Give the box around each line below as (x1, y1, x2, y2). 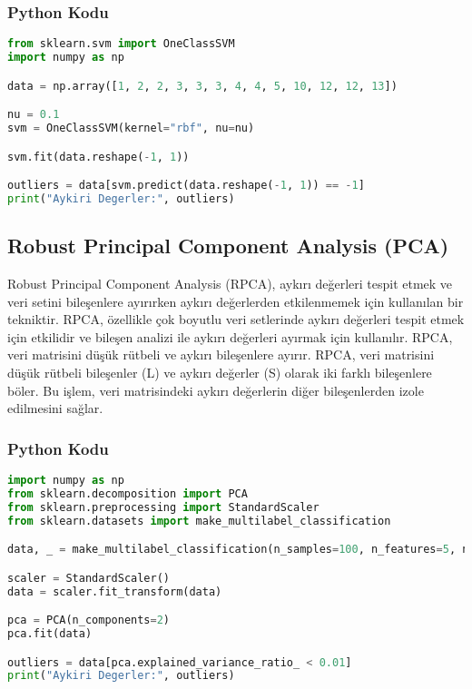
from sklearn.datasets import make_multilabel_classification (7, 514, 391, 527)
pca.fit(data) (7, 626, 93, 640)
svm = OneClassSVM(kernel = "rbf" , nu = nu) (7, 122, 255, 135)
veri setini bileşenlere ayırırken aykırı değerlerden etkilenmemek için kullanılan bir (7, 291, 464, 310)
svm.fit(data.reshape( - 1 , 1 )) (7, 150, 190, 163)
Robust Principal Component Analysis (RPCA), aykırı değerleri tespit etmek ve (7, 274, 453, 293)
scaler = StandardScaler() (7, 571, 170, 585)
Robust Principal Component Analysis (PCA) (7, 231, 449, 260)
